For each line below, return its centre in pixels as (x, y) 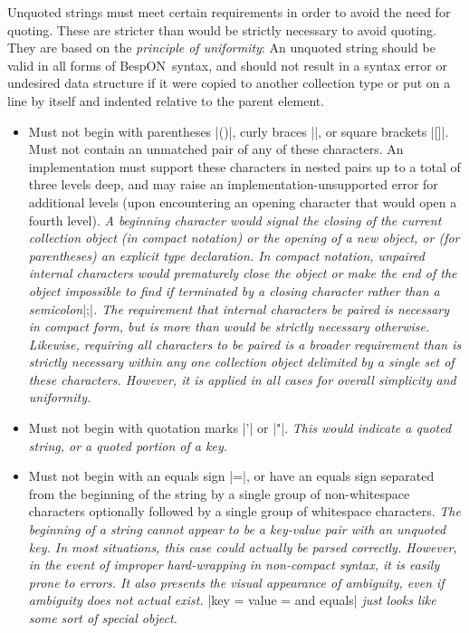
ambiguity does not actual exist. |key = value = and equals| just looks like (232, 600)
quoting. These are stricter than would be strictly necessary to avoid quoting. (222, 29)
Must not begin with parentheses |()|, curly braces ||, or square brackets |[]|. (239, 131)
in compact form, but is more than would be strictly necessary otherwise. (229, 326)
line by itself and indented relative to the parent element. (166, 100)
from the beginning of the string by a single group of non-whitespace (219, 493)
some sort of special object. (103, 618)
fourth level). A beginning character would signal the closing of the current (235, 220)
